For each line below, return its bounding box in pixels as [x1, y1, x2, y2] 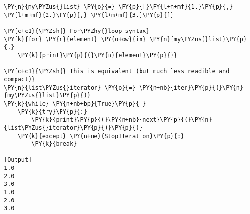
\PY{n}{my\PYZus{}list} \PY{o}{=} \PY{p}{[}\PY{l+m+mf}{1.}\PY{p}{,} [4, 3, 233, 10]
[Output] [4, 156, 32, 164]
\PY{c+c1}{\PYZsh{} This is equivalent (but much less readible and [4, 68, 230, 75]
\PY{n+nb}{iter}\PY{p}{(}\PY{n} [139, 84, 243, 91]
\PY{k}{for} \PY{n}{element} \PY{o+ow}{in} [4, 35, 146, 43]
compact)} [4, 76, 35, 83]
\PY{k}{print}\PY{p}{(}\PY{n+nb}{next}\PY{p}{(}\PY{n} [31, 116, 212, 123]
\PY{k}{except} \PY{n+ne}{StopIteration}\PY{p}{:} [17, 132, 185, 139]
